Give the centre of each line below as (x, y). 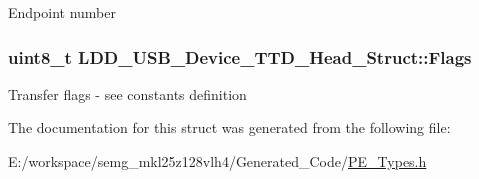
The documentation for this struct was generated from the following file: (229, 127)
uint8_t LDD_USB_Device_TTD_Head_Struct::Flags (240, 56)
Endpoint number (62, 12)
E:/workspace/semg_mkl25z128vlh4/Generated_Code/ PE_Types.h (217, 161)
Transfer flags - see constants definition (127, 93)
